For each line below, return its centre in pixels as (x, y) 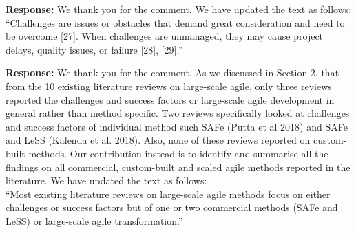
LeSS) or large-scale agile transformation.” (94, 220)
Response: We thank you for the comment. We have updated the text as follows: (179, 9)
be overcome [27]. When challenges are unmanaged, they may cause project (165, 36)
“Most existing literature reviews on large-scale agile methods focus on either (168, 193)
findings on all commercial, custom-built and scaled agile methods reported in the (178, 167)
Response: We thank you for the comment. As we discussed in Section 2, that (172, 73)
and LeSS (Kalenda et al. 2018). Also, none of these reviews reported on (158, 140)
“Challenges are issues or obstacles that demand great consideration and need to (175, 22)
